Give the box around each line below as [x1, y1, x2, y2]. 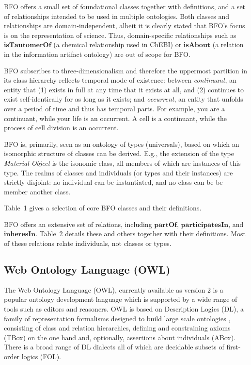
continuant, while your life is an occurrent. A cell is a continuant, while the [4, 113, 227, 123]
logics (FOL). [21, 351, 61, 362]
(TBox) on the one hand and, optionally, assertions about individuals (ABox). [4, 332, 235, 342]
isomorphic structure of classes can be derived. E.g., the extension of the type [4, 148, 234, 158]
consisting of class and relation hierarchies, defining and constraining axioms [4, 323, 231, 333]
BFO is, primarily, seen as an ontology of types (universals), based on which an [4, 139, 239, 149]
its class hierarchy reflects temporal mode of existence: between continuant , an [4, 75, 236, 85]
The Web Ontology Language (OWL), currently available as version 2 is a [4, 284, 223, 295]
